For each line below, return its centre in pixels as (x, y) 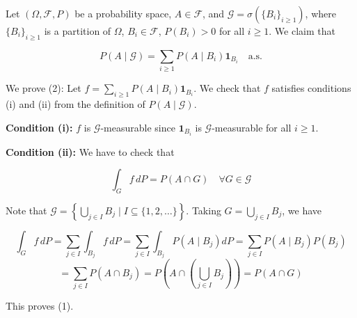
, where (320, 13)
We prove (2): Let (43, 88)
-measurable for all (252, 127)
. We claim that (302, 31)
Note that (26, 210)
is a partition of (78, 31)
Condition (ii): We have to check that (90, 151)
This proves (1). (40, 306)
